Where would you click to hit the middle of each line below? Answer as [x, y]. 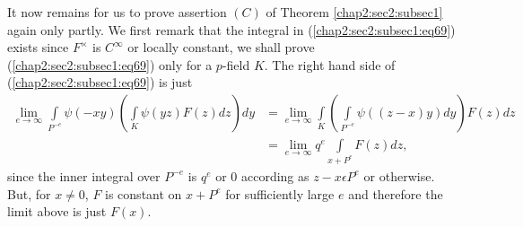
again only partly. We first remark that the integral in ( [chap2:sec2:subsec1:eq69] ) [231, 29]
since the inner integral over [84, 175]
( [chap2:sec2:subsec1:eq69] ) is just [100, 82]
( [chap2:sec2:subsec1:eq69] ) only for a [110, 64]
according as [275, 175]
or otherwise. [399, 175]
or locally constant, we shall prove [221, 47]
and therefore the [396, 193]
